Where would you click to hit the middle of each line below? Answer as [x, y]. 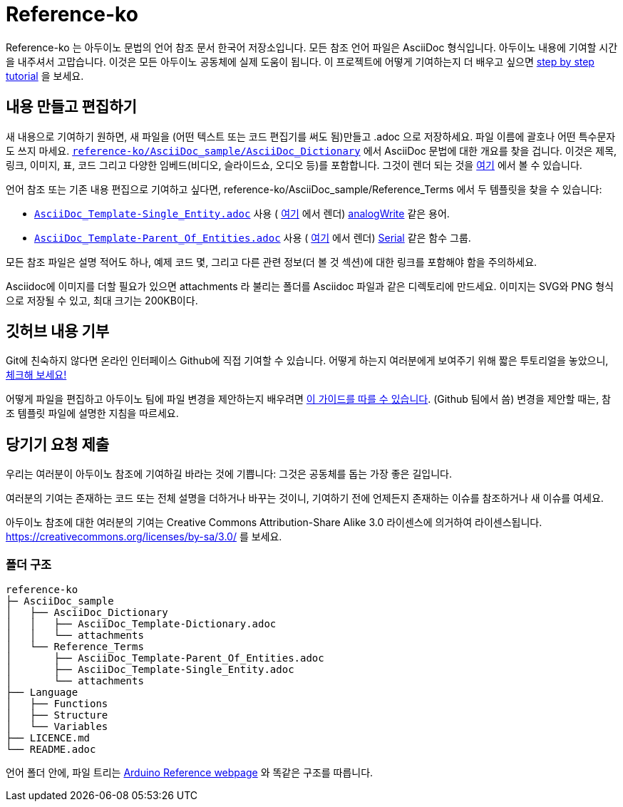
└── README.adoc [51, 750]
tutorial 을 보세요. [45, 76]
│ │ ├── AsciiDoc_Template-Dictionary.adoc [141, 624]
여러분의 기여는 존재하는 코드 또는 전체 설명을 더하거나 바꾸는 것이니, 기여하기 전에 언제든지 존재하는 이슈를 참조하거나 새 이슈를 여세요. [305, 498]
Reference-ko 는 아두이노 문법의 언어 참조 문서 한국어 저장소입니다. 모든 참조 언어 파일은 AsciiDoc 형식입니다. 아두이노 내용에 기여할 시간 [312, 47]
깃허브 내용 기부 [58, 331]
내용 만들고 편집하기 [71, 107]
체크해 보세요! [36, 375]
